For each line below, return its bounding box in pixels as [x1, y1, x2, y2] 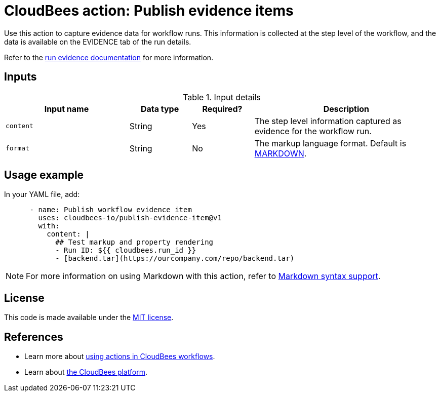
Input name [44, 103, 89, 114]
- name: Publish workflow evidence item [29, 206, 192, 214]
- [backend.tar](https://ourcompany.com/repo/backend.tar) [55, 254, 295, 263]
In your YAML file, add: [4, 190, 80, 199]
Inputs [4, 70, 37, 84]
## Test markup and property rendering [55, 238, 214, 247]
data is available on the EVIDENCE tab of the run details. [4, 37, 191, 46]
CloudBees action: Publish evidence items [4, 2, 294, 19]
